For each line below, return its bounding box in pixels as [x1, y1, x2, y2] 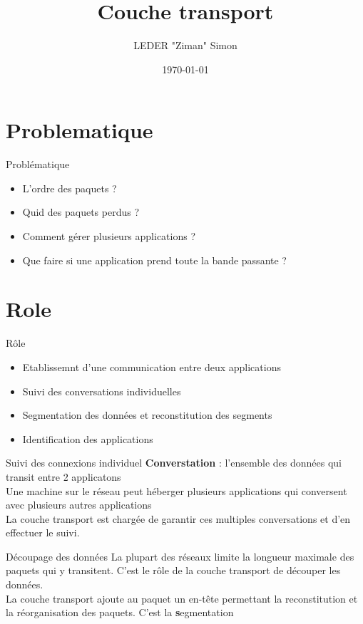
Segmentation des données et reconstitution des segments [22, 407, 272, 422]
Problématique [6, 157, 70, 172]
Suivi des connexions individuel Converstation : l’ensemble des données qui [6, 455, 342, 470]
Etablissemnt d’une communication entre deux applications [22, 359, 281, 374]
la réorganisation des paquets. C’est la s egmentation [6, 605, 234, 620]
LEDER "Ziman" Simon [133, 38, 237, 53]
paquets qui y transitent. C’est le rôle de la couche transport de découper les [6, 563, 341, 578]
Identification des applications [22, 431, 153, 446]
